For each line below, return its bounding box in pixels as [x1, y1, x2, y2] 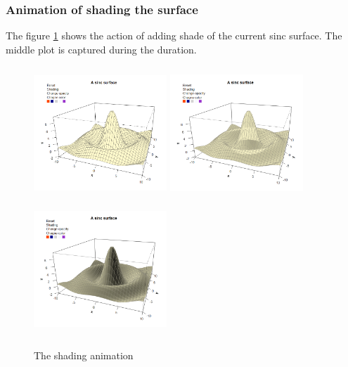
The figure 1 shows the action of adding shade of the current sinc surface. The [6, 28, 342, 43]
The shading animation [34, 347, 134, 362]
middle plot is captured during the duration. [6, 41, 197, 56]
